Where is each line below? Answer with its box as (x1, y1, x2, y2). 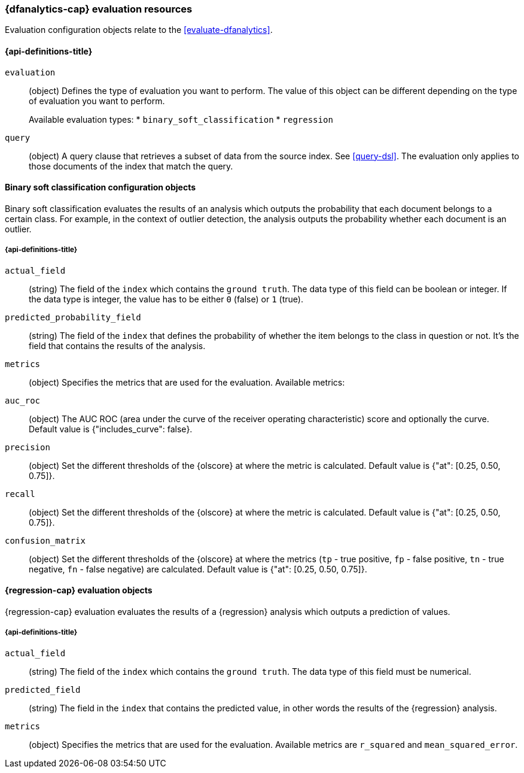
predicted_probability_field (5, 312, 141, 322)
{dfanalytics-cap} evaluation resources (5, 3, 193, 15)
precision (5, 442, 50, 452)
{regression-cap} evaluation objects (5, 585, 153, 596)
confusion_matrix (5, 535, 86, 545)
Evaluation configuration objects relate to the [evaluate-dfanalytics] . (5, 25, 273, 35)
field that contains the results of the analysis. (29, 340, 206, 351)
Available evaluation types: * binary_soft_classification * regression (29, 114, 333, 125)
